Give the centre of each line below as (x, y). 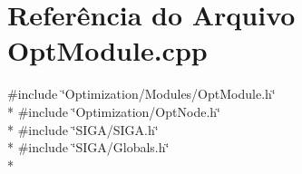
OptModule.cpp (107, 50)
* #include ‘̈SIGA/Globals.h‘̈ (88, 147)
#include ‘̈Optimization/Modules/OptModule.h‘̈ (141, 94)
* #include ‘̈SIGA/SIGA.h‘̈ (83, 129)
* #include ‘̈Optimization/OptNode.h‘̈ (114, 111)
